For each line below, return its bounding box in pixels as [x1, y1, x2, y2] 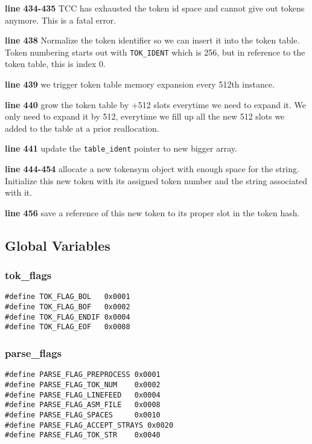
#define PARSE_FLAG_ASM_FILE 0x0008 [5, 401, 161, 410]
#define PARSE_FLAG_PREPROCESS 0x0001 [5, 370, 161, 379]
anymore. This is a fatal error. [5, 13, 116, 26]
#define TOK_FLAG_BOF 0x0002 [5, 303, 130, 312]
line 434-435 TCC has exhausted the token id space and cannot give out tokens [5, 2, 305, 14]
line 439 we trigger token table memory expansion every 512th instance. [5, 78, 275, 91]
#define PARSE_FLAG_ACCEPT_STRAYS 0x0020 [5, 420, 174, 430]
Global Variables [5, 236, 110, 254]
